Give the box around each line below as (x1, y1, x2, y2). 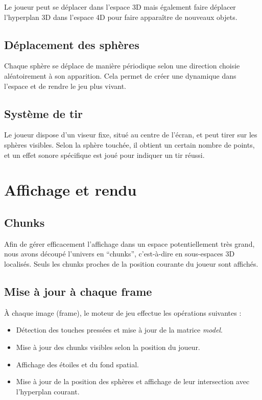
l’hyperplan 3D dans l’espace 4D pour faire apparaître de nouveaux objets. (4, 11, 237, 22)
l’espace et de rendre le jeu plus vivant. (4, 80, 126, 91)
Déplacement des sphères (4, 36, 139, 52)
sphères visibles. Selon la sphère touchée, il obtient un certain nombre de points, (4, 139, 255, 150)
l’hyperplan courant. (16, 386, 80, 396)
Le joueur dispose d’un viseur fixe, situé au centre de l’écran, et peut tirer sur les (4, 129, 257, 140)
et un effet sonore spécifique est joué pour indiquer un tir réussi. (4, 149, 205, 160)
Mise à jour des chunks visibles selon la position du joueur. (16, 341, 200, 352)
